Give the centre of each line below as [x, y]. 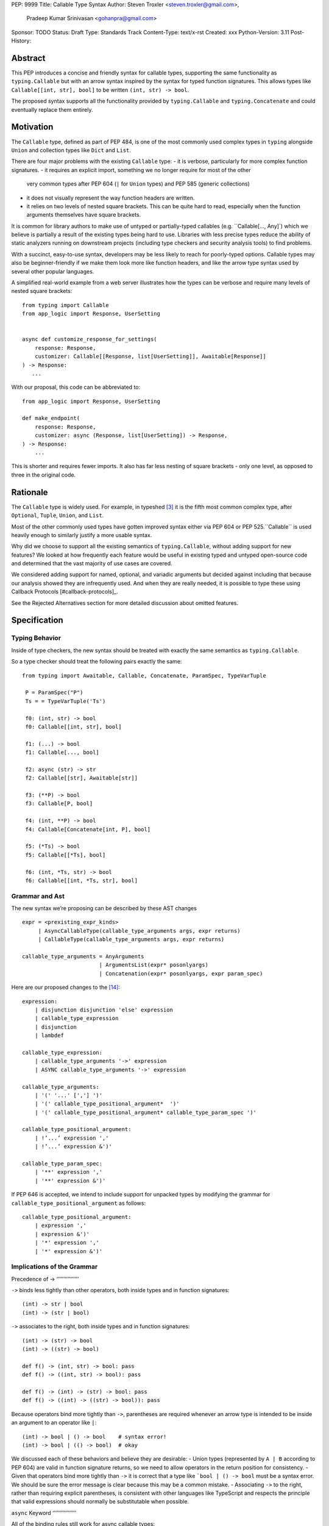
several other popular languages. [53, 271]
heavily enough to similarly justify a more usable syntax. [82, 535]
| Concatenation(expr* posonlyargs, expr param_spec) [181, 973]
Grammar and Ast [38, 896]
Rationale [30, 492]
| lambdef [49, 1036]
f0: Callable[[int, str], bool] [73, 727]
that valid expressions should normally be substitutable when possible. [100, 1502]
